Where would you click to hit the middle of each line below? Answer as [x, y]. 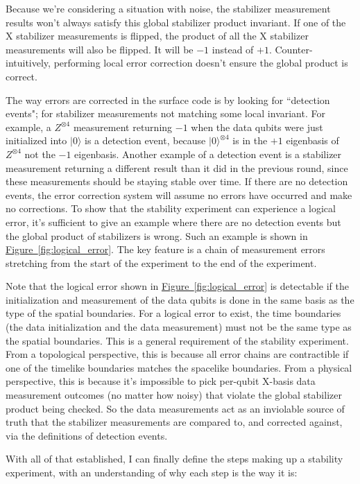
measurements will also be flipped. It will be [100, 49]
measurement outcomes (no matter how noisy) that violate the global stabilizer [174, 395]
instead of [233, 49]
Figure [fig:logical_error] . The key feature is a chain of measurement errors [165, 249]
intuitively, [28, 63]
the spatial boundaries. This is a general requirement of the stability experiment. [177, 340]
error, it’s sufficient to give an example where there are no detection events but [173, 222]
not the [40, 154]
